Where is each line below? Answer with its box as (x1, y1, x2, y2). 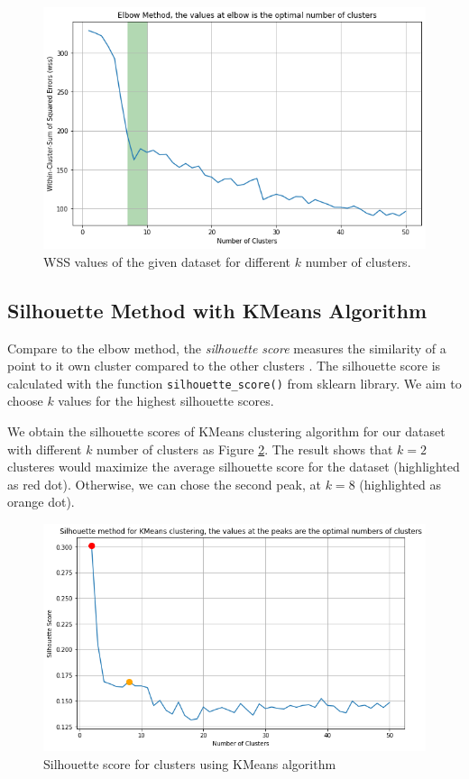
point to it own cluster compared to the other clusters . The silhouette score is (7, 356, 441, 375)
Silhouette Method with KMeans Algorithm (7, 296, 428, 324)
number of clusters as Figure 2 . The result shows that (97, 439, 393, 458)
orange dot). (7, 492, 75, 511)
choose (7, 391, 43, 410)
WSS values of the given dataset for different (43, 252, 291, 270)
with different (7, 439, 82, 458)
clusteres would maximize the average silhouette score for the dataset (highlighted (7, 457, 460, 476)
